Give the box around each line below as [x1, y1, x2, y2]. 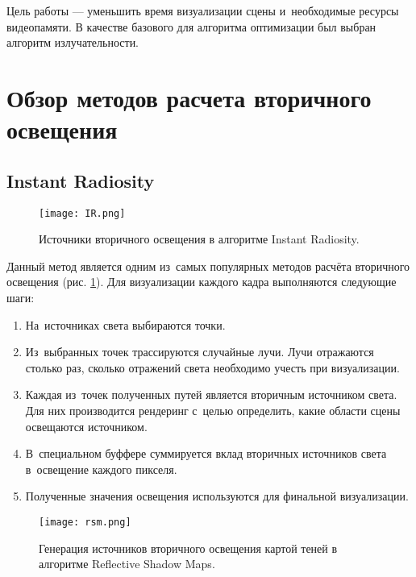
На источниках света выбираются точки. [25, 316, 226, 333]
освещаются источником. [25, 417, 148, 434]
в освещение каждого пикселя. [25, 460, 177, 477]
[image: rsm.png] [39, 516, 131, 528]
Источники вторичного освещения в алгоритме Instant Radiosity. [39, 230, 360, 247]
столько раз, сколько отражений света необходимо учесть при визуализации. [25, 359, 400, 376]
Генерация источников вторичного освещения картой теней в [39, 539, 338, 556]
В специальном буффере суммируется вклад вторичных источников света [25, 445, 387, 462]
